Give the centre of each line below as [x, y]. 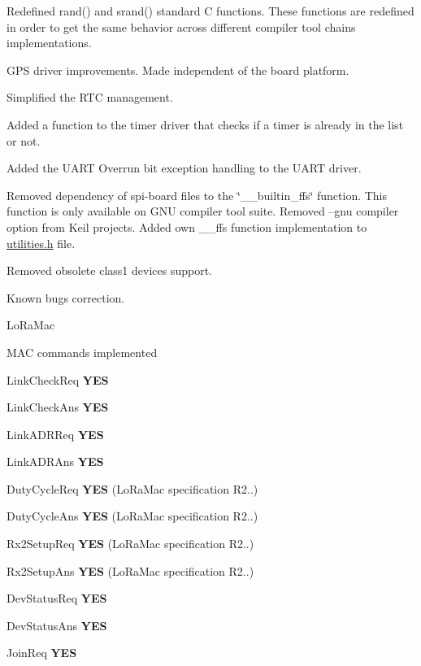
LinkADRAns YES [55, 461]
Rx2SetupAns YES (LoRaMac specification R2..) [130, 570]
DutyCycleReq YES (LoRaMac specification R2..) [132, 488]
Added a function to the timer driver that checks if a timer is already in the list [205, 124]
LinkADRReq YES [55, 434]
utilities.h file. [41, 243]
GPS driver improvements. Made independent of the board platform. [178, 70]
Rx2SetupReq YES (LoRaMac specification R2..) [130, 544]
